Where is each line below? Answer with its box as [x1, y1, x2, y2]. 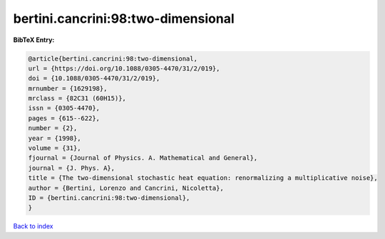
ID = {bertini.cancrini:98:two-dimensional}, [28, 194, 190, 202]
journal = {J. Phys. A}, [28, 164, 115, 172]
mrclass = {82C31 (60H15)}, [28, 95, 126, 102]
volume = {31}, [28, 144, 81, 152]
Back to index [13, 222, 53, 230]
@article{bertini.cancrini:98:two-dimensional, [28, 54, 197, 63]
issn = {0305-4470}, [28, 104, 100, 112]
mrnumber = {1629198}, [28, 84, 108, 92]
